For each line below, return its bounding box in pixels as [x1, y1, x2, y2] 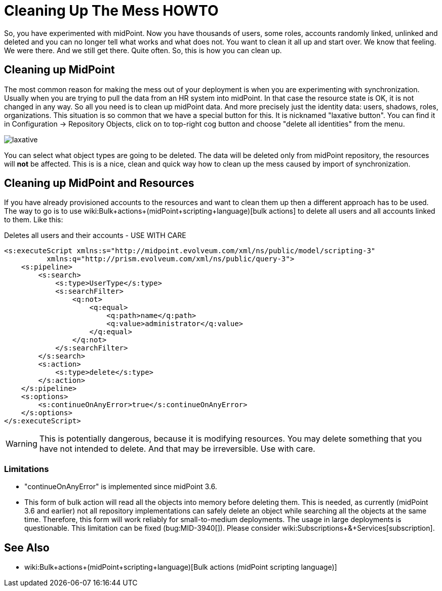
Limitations [4, 463, 49, 474]
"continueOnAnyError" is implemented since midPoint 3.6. [24, 482, 217, 491]
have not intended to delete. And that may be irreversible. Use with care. [39, 444, 315, 454]
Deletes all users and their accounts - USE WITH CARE [4, 231, 186, 240]
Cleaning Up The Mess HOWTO [4, 2, 219, 19]
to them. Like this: [4, 215, 63, 224]
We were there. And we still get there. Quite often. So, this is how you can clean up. [4, 46, 282, 55]
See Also [4, 541, 50, 554]
